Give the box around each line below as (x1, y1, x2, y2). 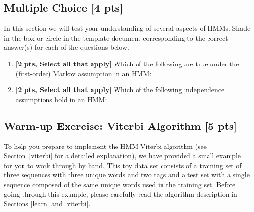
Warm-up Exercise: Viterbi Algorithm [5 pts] (4, 118, 237, 133)
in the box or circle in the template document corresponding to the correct (4, 32, 228, 42)
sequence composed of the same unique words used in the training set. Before (4, 179, 236, 189)
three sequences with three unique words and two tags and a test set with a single (4, 170, 250, 180)
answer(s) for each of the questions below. (4, 42, 129, 52)
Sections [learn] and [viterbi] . (4, 198, 91, 209)
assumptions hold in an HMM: (15, 94, 107, 104)
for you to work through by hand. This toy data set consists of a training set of (4, 160, 242, 170)
